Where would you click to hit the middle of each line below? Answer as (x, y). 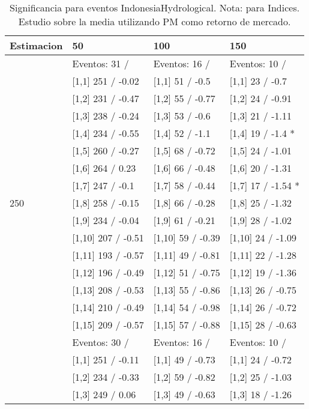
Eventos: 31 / (100, 63)
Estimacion (36, 45)
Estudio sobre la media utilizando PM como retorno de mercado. (154, 21)
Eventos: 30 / (100, 342)
